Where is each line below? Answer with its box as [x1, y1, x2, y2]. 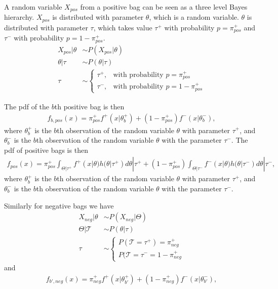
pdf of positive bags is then [4, 144, 88, 155]
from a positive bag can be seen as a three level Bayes [80, 2, 248, 12]
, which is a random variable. [149, 12, 239, 22]
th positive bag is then [54, 101, 125, 111]
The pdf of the [4, 101, 50, 111]
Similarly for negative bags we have [4, 200, 114, 211]
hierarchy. [4, 12, 34, 22]
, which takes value [93, 22, 152, 32]
